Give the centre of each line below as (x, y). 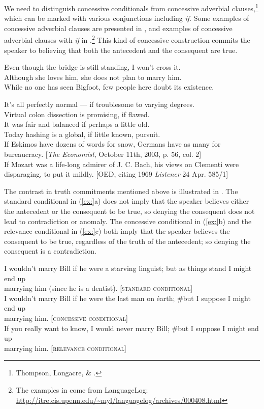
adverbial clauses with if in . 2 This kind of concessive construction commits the (127, 39)
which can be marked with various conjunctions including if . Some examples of (127, 18)
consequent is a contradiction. (50, 251)
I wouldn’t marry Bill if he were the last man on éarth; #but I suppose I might (127, 298)
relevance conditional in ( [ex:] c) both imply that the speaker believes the (117, 231)
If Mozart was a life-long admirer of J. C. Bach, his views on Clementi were (122, 164)
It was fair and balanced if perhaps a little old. (77, 124)
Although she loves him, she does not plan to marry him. (93, 77)
